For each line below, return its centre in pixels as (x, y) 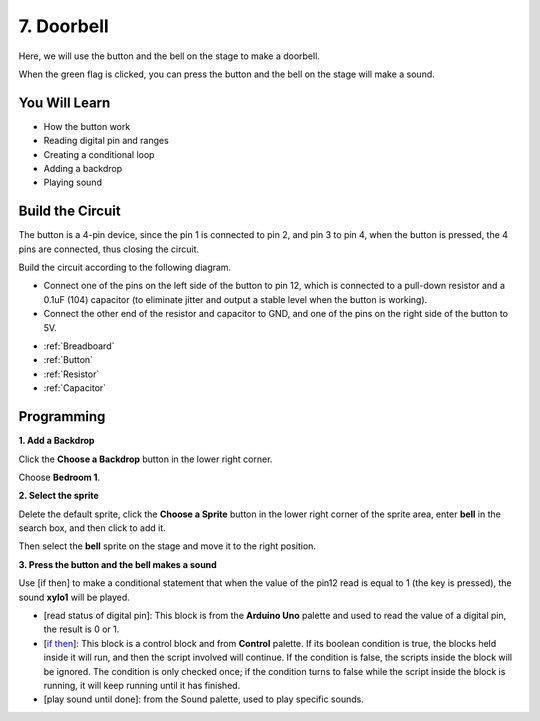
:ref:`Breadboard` (79, 346)
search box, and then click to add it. (92, 528)
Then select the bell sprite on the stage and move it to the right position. (167, 546)
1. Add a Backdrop (56, 441)
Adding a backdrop (83, 169)
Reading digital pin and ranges (106, 141)
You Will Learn (64, 102)
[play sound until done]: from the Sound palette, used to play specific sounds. (203, 699)
